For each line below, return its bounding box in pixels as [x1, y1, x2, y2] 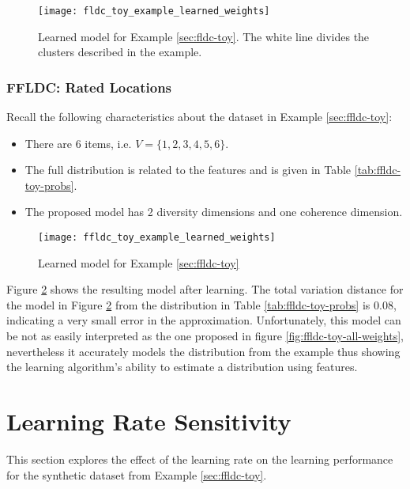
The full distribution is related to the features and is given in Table [24, 161, 352, 178]
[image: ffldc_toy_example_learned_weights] [38, 232, 276, 244]
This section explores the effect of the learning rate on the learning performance [6, 450, 393, 467]
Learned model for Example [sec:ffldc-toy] [38, 254, 239, 271]
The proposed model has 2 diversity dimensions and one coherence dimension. [24, 203, 403, 220]
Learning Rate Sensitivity [6, 405, 292, 438]
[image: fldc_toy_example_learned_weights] [38, 6, 270, 17]
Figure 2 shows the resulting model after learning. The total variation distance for [6, 281, 404, 298]
